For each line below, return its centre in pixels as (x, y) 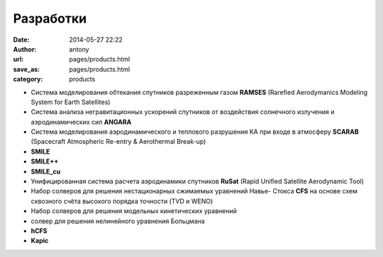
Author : (25, 49)
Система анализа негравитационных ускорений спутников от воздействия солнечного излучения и (183, 112)
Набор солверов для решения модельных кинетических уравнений (134, 211)
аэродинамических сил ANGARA (81, 122)
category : (28, 79)
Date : (21, 40)
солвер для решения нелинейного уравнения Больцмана (118, 221)
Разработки (50, 18)
